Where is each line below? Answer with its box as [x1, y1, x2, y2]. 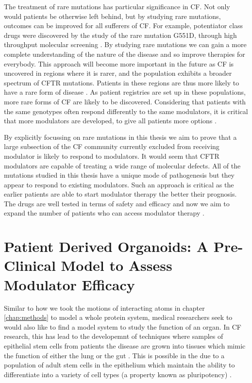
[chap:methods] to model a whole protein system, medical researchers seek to [4, 312, 233, 322]
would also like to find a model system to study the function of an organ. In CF [4, 321, 241, 332]
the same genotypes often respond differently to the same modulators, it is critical [4, 106, 248, 116]
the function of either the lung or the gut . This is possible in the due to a [4, 350, 225, 360]
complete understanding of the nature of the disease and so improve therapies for [4, 49, 245, 59]
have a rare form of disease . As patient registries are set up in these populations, [4, 87, 246, 97]
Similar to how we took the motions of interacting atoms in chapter [4, 302, 205, 313]
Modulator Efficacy [4, 274, 135, 294]
